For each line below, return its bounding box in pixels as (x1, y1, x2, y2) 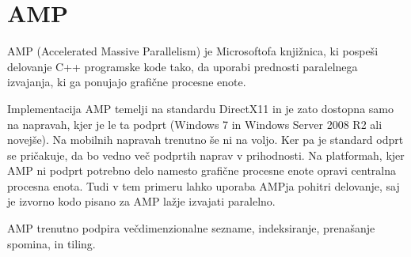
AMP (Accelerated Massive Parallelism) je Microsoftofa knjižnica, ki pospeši (7, 43, 379, 59)
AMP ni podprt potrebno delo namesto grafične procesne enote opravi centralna (7, 162, 397, 179)
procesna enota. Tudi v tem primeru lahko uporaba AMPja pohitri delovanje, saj (7, 177, 400, 194)
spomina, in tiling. (7, 235, 96, 251)
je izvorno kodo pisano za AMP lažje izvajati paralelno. (7, 193, 276, 210)
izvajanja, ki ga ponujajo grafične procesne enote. (7, 74, 246, 90)
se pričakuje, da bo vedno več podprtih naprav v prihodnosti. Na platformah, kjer (7, 146, 405, 163)
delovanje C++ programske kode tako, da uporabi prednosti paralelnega (7, 58, 358, 74)
